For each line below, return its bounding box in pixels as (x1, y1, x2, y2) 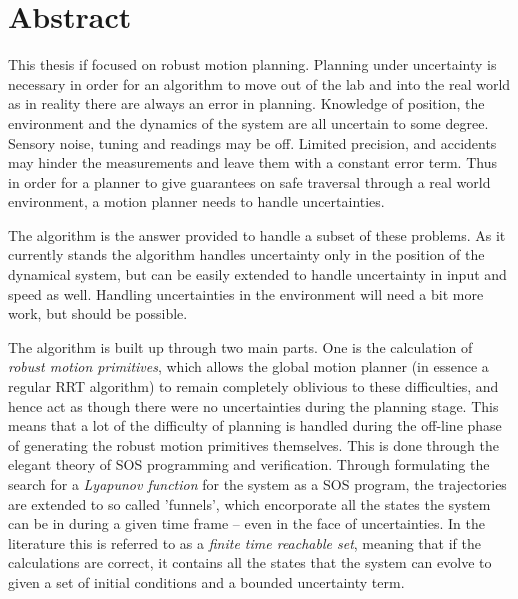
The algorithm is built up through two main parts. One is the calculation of (8, 336, 473, 357)
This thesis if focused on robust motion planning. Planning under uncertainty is (8, 54, 497, 75)
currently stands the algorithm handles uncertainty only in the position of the (8, 244, 485, 265)
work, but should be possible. (8, 303, 188, 324)
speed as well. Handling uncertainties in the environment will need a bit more (8, 283, 484, 304)
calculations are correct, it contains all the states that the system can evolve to (8, 552, 492, 573)
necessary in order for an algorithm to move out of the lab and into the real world (8, 73, 511, 94)
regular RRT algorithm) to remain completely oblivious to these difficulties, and (8, 376, 499, 397)
